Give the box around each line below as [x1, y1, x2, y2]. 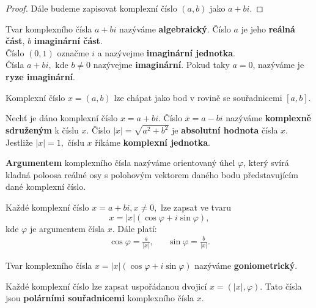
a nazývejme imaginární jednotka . [97, 46, 235, 59]
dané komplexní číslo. [6, 180, 86, 193]
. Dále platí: [112, 222, 157, 235]
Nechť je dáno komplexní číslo [6, 111, 118, 124]
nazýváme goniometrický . [194, 259, 298, 272]
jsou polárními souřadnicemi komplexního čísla [6, 291, 194, 304]
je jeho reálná [241, 22, 295, 35]
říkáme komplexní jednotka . [95, 135, 210, 148]
